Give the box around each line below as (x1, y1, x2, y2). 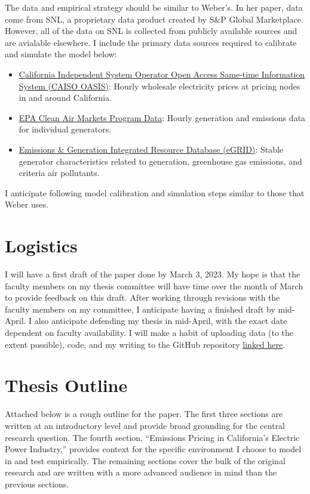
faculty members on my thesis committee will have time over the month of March (5, 279, 303, 292)
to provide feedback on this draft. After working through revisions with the (5, 291, 280, 304)
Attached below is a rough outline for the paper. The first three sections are (5, 407, 283, 420)
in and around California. (19, 91, 112, 104)
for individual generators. (19, 123, 112, 135)
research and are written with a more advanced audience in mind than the (5, 466, 277, 478)
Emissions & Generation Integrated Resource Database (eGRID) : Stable (19, 143, 284, 155)
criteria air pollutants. (19, 166, 100, 179)
